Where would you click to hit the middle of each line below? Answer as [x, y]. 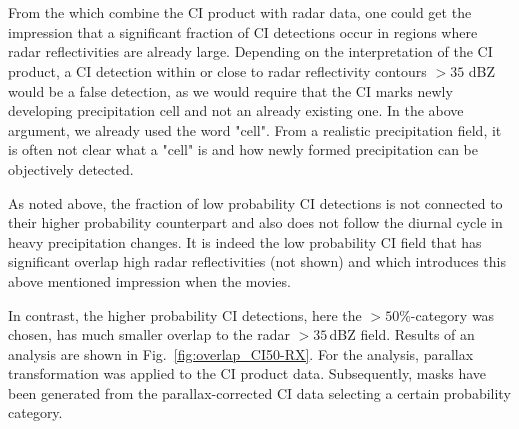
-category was [452, 314]
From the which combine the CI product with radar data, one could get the [240, 12]
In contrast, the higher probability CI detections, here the [185, 314]
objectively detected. [71, 168]
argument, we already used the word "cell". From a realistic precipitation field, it [255, 129]
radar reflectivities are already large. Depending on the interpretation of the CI [250, 51]
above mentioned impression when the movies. [149, 280]
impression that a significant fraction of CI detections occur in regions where [243, 31]
